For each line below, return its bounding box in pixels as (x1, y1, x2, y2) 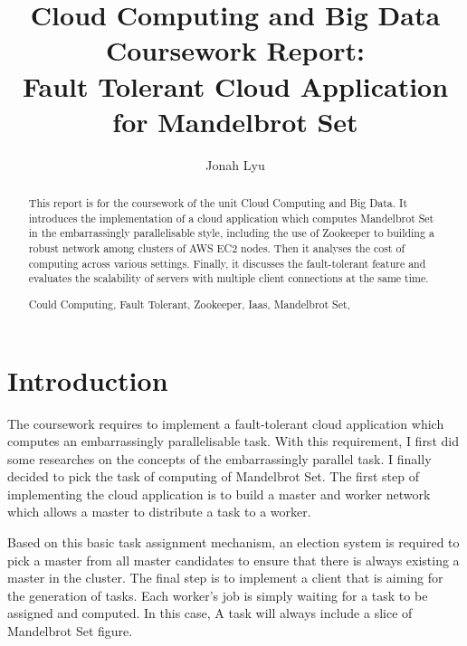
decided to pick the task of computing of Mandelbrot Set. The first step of (7, 467, 419, 486)
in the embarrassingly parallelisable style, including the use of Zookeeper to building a (28, 225, 434, 241)
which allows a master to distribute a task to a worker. (7, 502, 311, 521)
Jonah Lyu (205, 155, 265, 174)
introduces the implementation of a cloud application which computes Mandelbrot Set (28, 210, 434, 225)
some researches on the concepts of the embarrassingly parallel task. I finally (7, 449, 432, 468)
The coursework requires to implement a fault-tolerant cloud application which (7, 413, 444, 432)
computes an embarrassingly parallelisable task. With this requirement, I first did (7, 432, 459, 451)
